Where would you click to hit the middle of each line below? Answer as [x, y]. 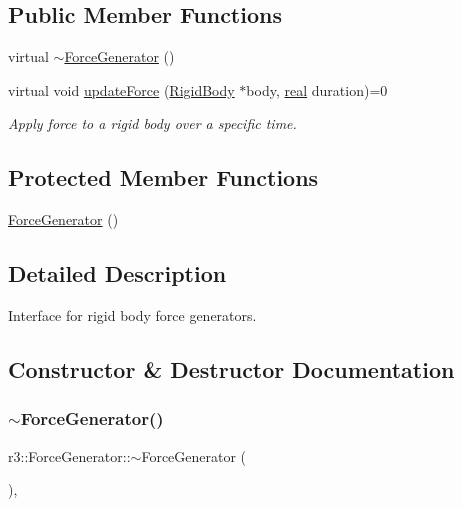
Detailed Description [117, 273]
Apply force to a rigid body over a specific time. [152, 123]
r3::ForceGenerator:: [69, 455]
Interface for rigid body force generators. [132, 314]
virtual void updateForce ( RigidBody [121, 89]
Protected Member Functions [163, 177]
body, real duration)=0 [317, 89]
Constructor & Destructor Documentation [231, 368]
